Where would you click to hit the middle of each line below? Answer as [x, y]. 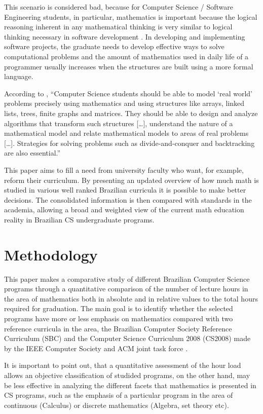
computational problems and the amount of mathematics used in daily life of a [126, 56]
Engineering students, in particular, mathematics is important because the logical [131, 16]
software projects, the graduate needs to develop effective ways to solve [114, 46]
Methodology [51, 254]
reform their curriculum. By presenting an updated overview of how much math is [131, 180]
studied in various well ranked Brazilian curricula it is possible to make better [125, 190]
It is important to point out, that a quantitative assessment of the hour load [123, 365]
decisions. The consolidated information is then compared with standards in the [128, 199]
